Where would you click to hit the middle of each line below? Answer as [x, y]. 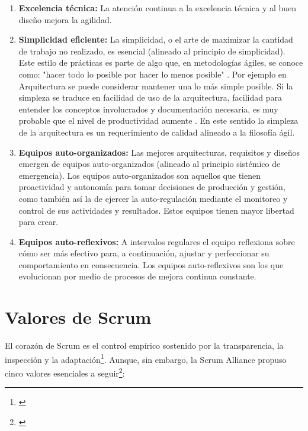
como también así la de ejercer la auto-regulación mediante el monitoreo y [153, 198]
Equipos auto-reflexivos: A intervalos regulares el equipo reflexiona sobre [157, 241]
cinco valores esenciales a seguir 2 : [65, 372]
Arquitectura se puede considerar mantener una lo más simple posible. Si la [156, 86]
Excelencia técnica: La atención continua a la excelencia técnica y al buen [158, 8]
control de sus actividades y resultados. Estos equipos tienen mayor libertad [156, 210]
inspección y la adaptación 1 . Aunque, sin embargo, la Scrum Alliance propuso [146, 358]
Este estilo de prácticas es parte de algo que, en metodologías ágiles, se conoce [161, 62]
